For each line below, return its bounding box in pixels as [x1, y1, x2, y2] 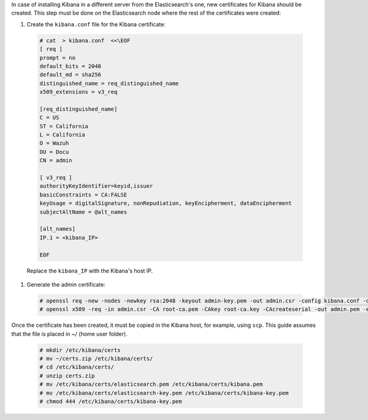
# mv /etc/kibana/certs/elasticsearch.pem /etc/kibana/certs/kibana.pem [39, 381, 263, 388]
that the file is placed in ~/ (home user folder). [11, 330, 128, 337]
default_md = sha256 [39, 71, 101, 78]
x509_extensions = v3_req [39, 89, 118, 96]
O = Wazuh [39, 140, 69, 147]
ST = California [39, 122, 89, 130]
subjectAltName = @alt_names [39, 208, 128, 216]
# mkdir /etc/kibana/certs [39, 347, 121, 353]
